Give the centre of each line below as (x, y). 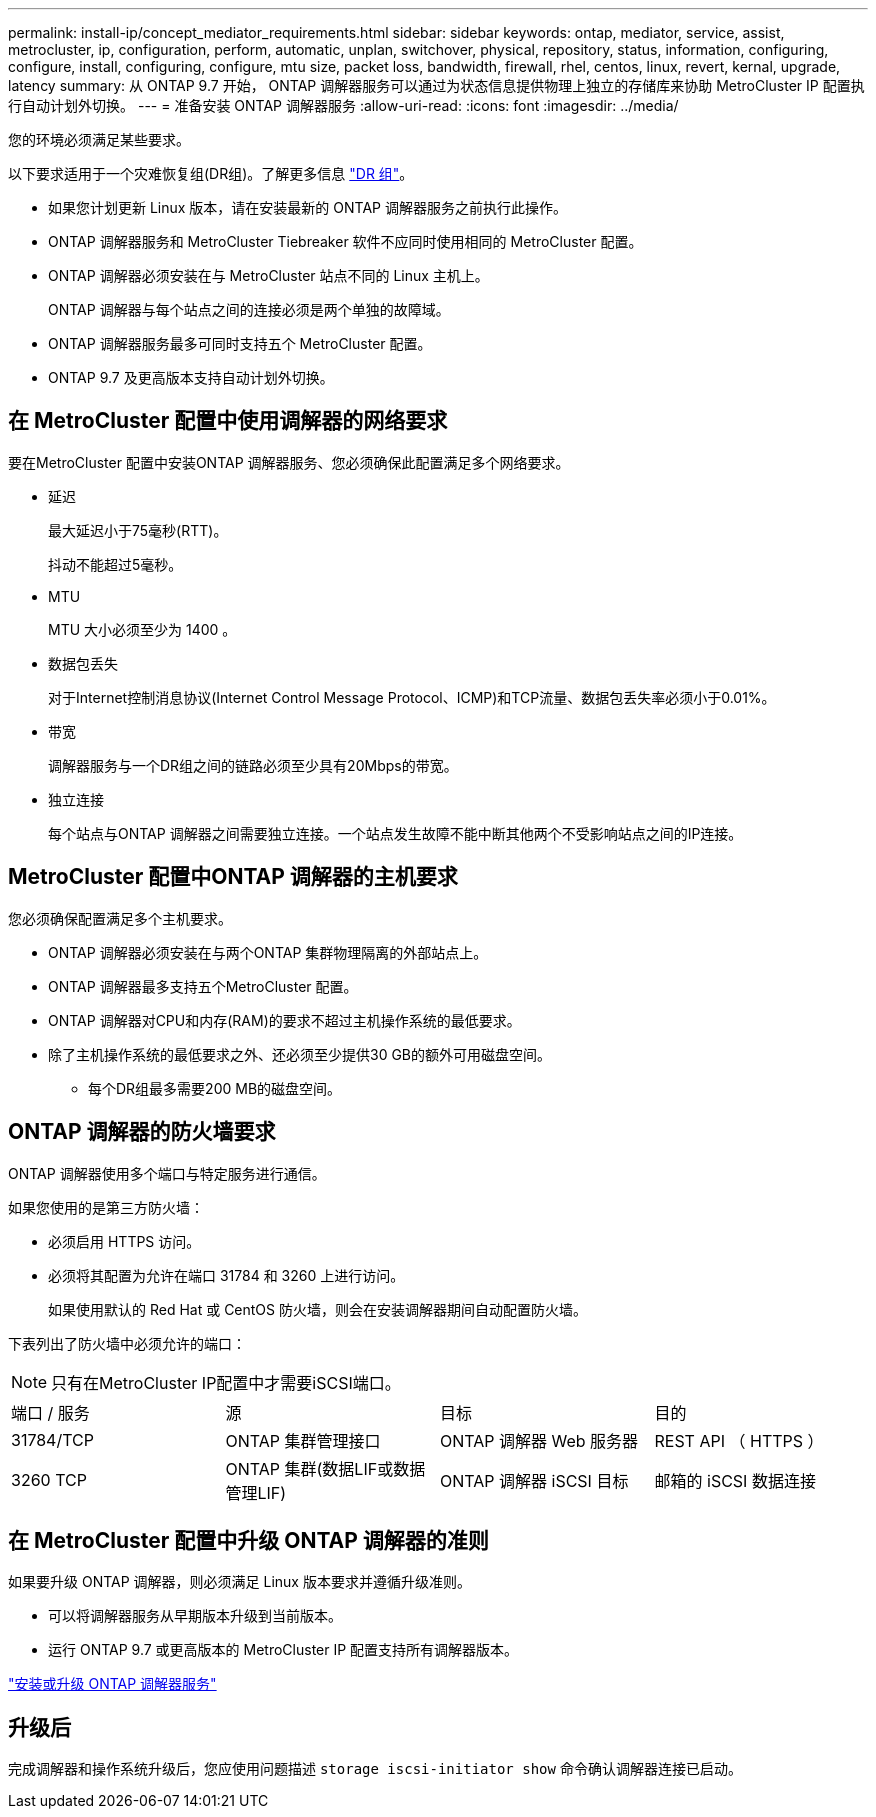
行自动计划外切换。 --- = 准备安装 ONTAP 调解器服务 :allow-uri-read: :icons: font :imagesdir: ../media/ (343, 105)
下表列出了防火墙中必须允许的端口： (127, 1343)
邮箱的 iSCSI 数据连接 (735, 1480)
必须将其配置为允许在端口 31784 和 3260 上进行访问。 (226, 1275)
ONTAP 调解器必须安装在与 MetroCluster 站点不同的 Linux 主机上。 (268, 275)
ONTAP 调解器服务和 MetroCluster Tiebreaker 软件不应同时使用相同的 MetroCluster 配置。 (345, 241)
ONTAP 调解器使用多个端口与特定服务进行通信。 (167, 1173)
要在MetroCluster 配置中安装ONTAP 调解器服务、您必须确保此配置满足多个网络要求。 (289, 462)
